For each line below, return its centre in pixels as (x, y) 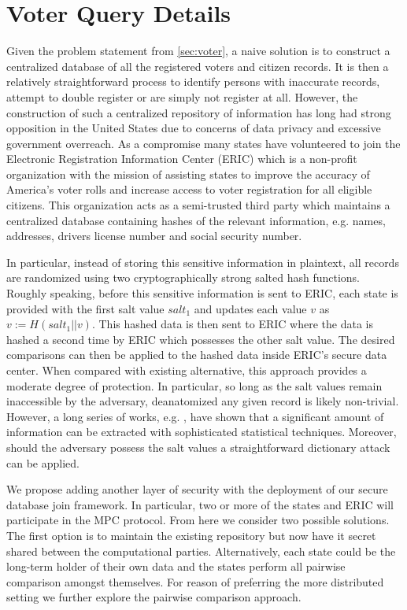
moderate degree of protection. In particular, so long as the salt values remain (194, 385)
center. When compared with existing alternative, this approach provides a (187, 370)
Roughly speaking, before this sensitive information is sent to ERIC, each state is (202, 293)
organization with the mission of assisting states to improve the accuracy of (188, 174)
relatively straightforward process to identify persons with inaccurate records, (193, 81)
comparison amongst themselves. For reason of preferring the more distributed (195, 581)
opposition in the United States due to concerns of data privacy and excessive (194, 128)
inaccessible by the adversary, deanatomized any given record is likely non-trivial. (203, 401)
